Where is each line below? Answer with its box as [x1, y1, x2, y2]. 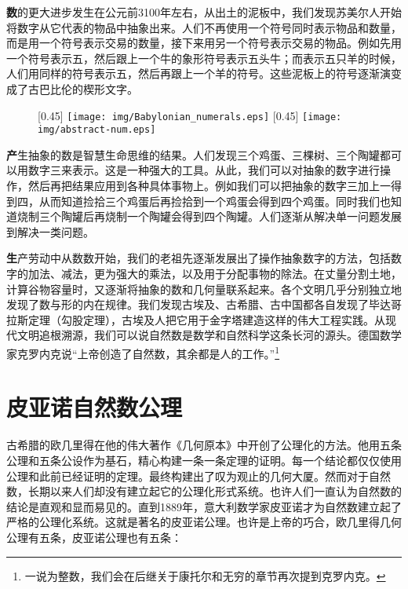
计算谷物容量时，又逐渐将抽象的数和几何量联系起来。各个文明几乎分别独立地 [6, 280, 402, 297]
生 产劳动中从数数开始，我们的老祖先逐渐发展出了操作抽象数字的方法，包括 [6, 250, 391, 266]
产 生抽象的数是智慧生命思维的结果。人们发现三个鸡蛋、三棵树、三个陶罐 [6, 146, 380, 163]
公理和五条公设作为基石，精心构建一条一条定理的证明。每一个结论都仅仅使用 [6, 452, 402, 468]
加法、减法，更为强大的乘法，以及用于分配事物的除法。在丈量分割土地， [27, 265, 402, 282]
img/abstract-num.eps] [38, 124, 156, 136]
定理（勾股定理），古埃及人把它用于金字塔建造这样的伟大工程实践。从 [27, 311, 385, 327]
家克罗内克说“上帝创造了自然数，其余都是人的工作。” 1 [6, 343, 280, 361]
